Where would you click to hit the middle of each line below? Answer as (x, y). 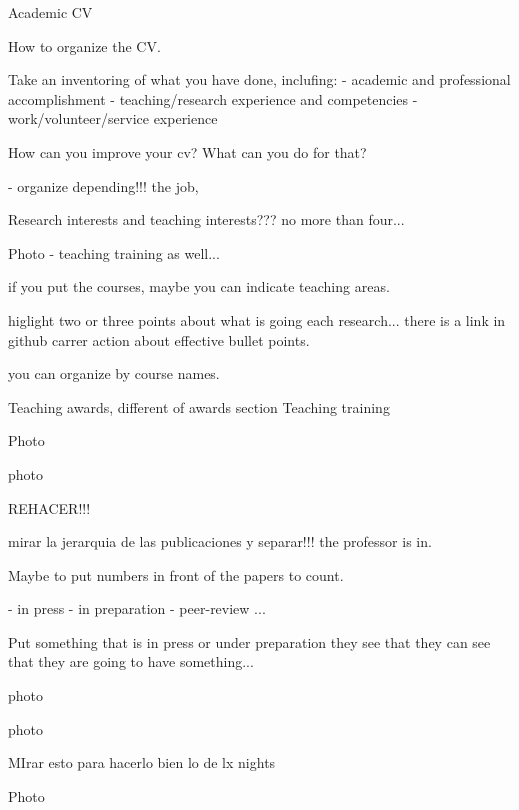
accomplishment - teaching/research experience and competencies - (213, 98)
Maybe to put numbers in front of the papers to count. (176, 574)
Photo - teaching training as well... (114, 252)
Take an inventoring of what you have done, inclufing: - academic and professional (259, 79)
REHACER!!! (49, 507)
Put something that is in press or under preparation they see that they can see (249, 641)
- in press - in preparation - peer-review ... (137, 608)
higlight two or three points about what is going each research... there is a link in (257, 319)
